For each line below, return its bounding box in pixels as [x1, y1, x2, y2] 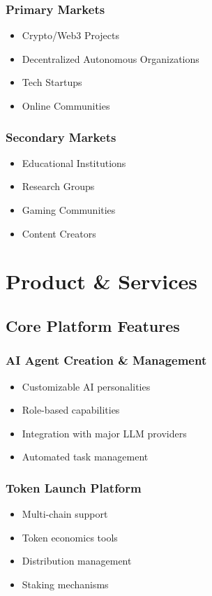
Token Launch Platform [6, 479, 142, 496]
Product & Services [6, 267, 197, 296]
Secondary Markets [6, 128, 116, 145]
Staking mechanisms [22, 576, 109, 591]
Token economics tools [22, 530, 118, 544]
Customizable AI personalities [22, 379, 151, 393]
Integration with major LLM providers [22, 426, 187, 440]
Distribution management [22, 553, 132, 568]
